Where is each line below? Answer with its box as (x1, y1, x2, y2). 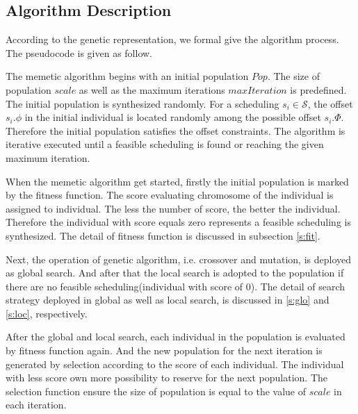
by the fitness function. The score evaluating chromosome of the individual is (6, 188, 334, 202)
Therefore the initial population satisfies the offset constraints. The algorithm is (6, 123, 345, 138)
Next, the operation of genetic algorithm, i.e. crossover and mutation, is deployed (6, 251, 351, 266)
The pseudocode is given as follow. (6, 45, 152, 60)
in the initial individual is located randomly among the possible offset (24, 110, 321, 124)
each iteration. (6, 397, 67, 412)
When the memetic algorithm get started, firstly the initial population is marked (6, 174, 349, 188)
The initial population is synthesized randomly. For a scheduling (6, 96, 279, 110)
